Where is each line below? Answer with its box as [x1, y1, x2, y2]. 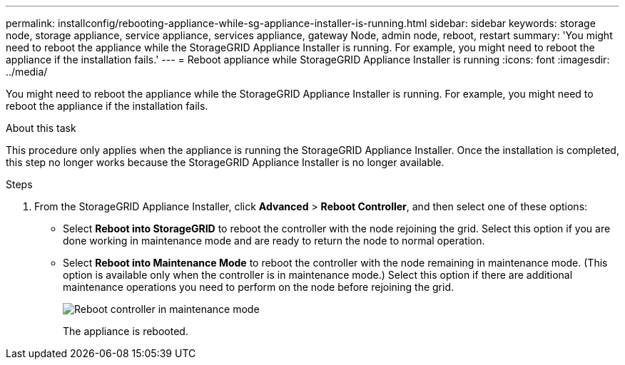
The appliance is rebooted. [63, 325, 188, 337]
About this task [6, 122, 76, 134]
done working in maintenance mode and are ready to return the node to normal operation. [63, 235, 485, 247]
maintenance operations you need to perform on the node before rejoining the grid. [63, 281, 454, 293]
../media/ [6, 66, 48, 78]
